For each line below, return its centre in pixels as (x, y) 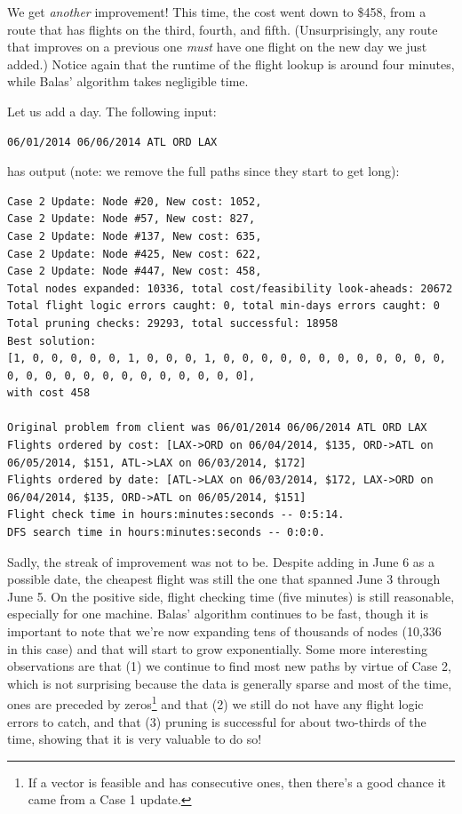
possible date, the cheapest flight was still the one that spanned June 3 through (224, 579)
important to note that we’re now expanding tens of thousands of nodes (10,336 (224, 631)
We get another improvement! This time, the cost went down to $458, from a (217, 12)
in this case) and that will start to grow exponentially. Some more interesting (217, 648)
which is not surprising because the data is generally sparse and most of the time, (230, 683)
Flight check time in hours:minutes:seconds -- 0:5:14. (176, 515)
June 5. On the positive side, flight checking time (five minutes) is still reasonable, (231, 596)
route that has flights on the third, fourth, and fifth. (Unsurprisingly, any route (223, 29)
